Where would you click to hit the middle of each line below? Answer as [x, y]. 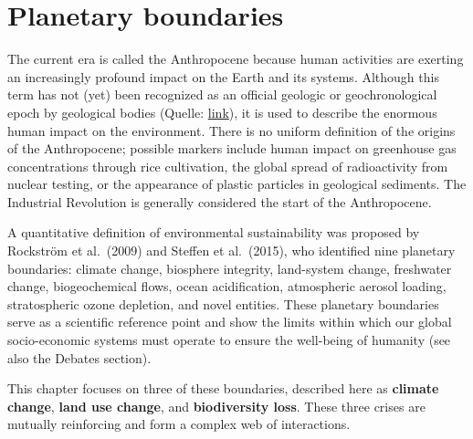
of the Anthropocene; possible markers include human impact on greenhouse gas [232, 148]
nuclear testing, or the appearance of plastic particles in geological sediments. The [237, 184]
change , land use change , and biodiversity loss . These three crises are [216, 406]
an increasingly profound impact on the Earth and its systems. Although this [223, 76]
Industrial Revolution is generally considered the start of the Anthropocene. [220, 201]
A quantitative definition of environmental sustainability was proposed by [214, 232]
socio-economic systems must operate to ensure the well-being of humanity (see [229, 340]
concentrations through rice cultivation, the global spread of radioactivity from [228, 166]
